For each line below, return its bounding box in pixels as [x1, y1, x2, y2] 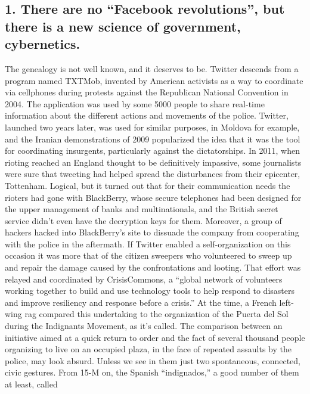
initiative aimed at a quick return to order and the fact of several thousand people [5, 331, 305, 343]
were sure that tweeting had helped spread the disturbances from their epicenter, [5, 167, 300, 180]
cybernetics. [5, 35, 80, 53]
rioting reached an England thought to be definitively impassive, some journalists [5, 156, 302, 168]
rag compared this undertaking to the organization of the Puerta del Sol [24, 308, 289, 320]
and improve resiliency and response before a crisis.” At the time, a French [5, 296, 277, 308]
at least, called [5, 378, 58, 390]
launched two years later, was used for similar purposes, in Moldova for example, [5, 120, 300, 133]
